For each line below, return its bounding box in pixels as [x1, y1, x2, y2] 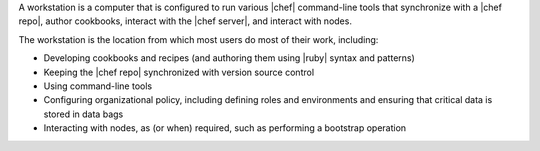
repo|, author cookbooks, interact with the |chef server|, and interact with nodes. [18, 15, 352, 27]
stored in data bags [43, 108, 124, 120]
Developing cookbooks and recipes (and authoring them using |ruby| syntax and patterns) [43, 52, 415, 64]
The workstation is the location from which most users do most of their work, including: [18, 33, 379, 45]
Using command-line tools [43, 80, 153, 92]
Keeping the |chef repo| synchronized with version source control [43, 66, 315, 78]
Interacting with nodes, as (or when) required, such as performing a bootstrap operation [43, 122, 407, 134]
